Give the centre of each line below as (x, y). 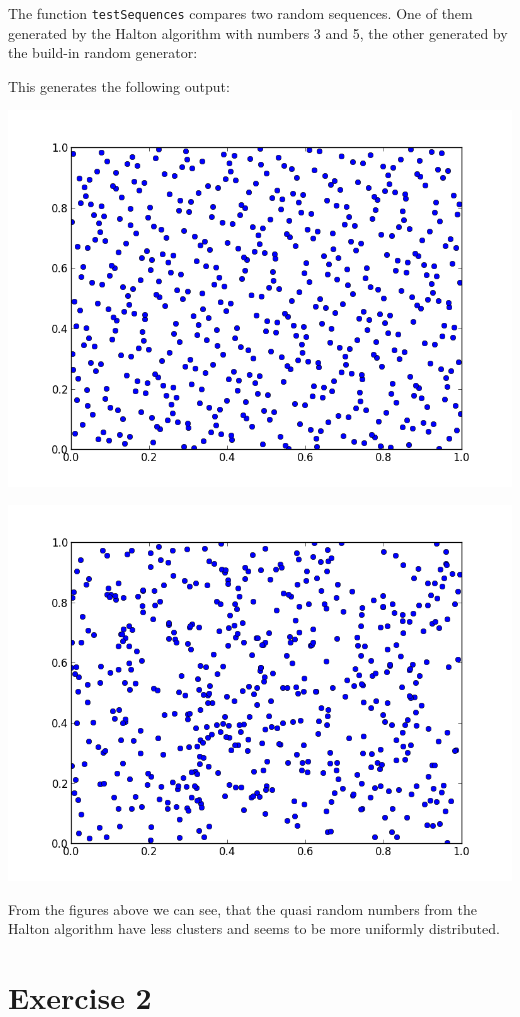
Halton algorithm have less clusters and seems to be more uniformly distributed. (254, 928)
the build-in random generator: (103, 52)
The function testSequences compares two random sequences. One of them (240, 13)
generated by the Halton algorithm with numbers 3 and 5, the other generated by (258, 32)
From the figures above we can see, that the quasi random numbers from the (242, 908)
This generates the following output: (119, 85)
